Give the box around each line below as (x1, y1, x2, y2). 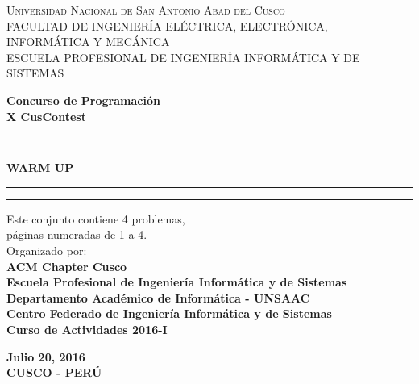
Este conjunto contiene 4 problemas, (6, 210, 185, 227)
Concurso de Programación (6, 91, 160, 108)
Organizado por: (6, 241, 87, 258)
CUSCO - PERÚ (6, 364, 102, 381)
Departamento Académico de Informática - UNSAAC (6, 289, 310, 306)
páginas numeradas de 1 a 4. (6, 226, 147, 243)
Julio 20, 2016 (6, 348, 85, 365)
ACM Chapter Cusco (6, 257, 127, 274)
